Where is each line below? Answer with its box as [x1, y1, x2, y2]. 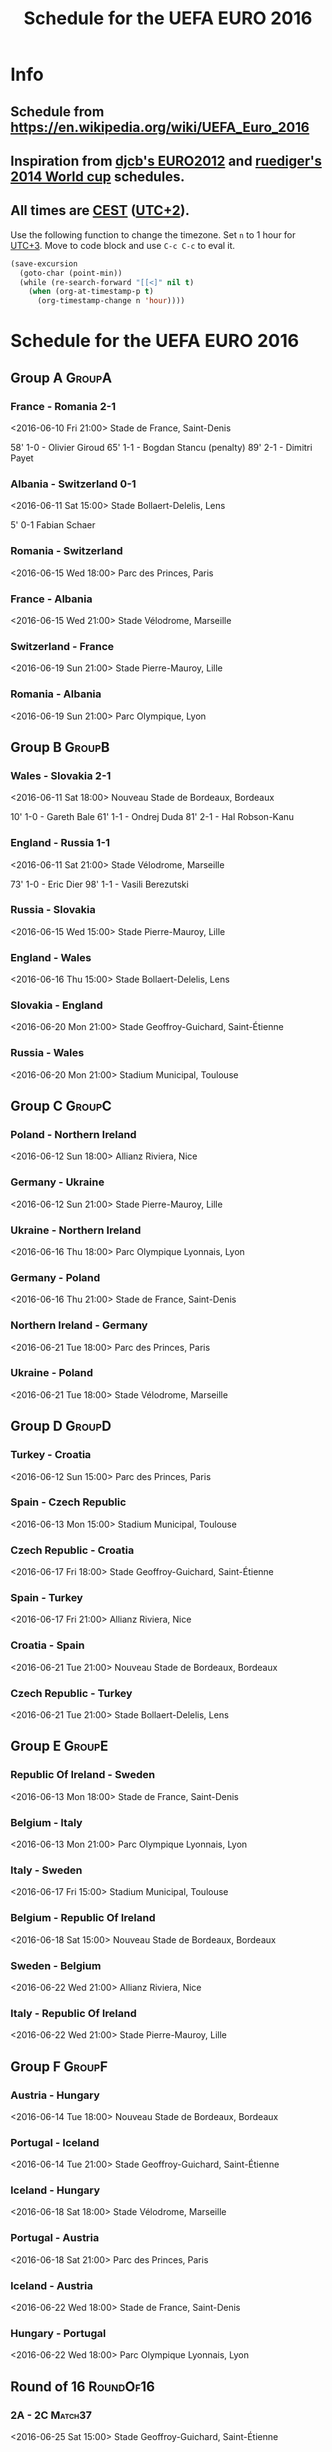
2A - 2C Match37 [10, 2408, 93, 2422]
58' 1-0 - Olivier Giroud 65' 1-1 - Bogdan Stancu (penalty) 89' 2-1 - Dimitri [10, 442, 313, 454]
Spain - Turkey [10, 1591, 83, 1605]
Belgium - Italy [10, 1815, 83, 1829]
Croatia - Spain [10, 1638, 85, 1652]
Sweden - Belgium [10, 1958, 102, 1972]
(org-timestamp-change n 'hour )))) [36, 296, 186, 306]
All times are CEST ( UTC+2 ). [10, 202, 190, 219]
